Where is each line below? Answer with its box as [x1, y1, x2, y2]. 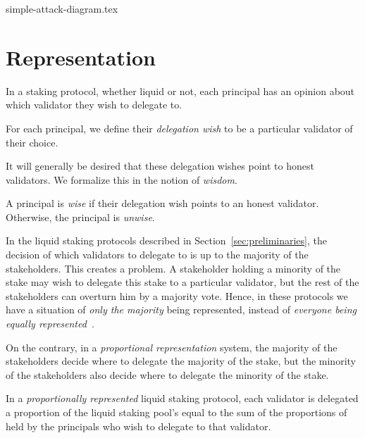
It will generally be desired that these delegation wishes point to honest [6, 158, 314, 173]
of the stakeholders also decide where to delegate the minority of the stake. [6, 367, 329, 382]
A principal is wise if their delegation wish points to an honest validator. [6, 196, 319, 211]
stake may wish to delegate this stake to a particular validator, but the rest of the [6, 275, 359, 289]
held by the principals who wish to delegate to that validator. [6, 418, 271, 433]
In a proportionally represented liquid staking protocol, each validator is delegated [6, 391, 359, 406]
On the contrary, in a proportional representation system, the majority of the [6, 339, 338, 354]
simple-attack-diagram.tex [6, 1, 118, 15]
